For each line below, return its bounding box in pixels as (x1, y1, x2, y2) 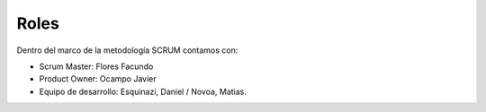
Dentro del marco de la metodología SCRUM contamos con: (16, 45, 238, 56)
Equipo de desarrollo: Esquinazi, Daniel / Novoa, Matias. (39, 86, 247, 97)
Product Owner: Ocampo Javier (39, 73, 157, 84)
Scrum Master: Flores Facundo (39, 61, 154, 72)
